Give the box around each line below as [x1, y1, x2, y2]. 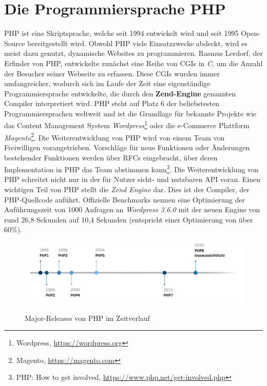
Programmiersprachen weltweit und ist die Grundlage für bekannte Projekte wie [4, 108, 257, 118]
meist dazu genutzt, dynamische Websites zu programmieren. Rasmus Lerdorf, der [4, 48, 263, 58]
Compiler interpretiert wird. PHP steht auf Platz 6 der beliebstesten [4, 98, 220, 109]
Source [4, 37, 25, 48]
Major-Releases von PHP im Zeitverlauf [25, 312, 150, 323]
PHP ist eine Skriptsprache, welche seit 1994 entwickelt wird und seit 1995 [4, 28, 239, 38]
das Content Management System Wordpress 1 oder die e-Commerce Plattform [4, 118, 250, 131]
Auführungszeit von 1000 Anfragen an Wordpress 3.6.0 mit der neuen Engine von [4, 204, 260, 215]
